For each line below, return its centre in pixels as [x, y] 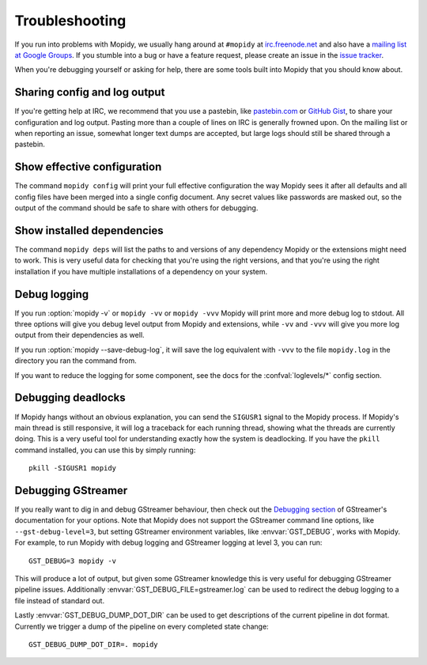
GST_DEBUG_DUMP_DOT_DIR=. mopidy [93, 644]
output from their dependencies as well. [80, 335]
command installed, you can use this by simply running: [105, 450]
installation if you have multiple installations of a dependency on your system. [141, 271]
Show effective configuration [88, 167]
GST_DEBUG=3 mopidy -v [73, 561]
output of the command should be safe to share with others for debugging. [136, 208]
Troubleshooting [70, 21]
